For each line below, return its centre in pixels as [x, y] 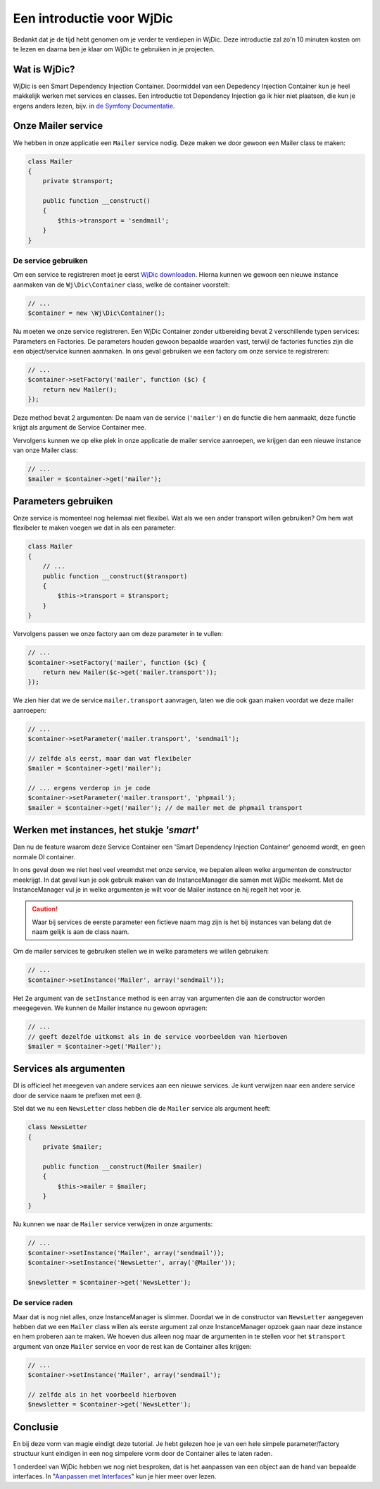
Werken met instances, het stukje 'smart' [106, 830]
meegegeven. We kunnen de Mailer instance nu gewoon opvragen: [110, 1008]
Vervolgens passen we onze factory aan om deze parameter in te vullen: [118, 634]
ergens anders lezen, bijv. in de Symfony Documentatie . [94, 106]
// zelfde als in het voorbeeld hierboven [102, 1394]
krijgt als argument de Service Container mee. [80, 428]
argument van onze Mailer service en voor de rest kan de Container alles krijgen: [132, 1346]
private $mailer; [72, 1147]
